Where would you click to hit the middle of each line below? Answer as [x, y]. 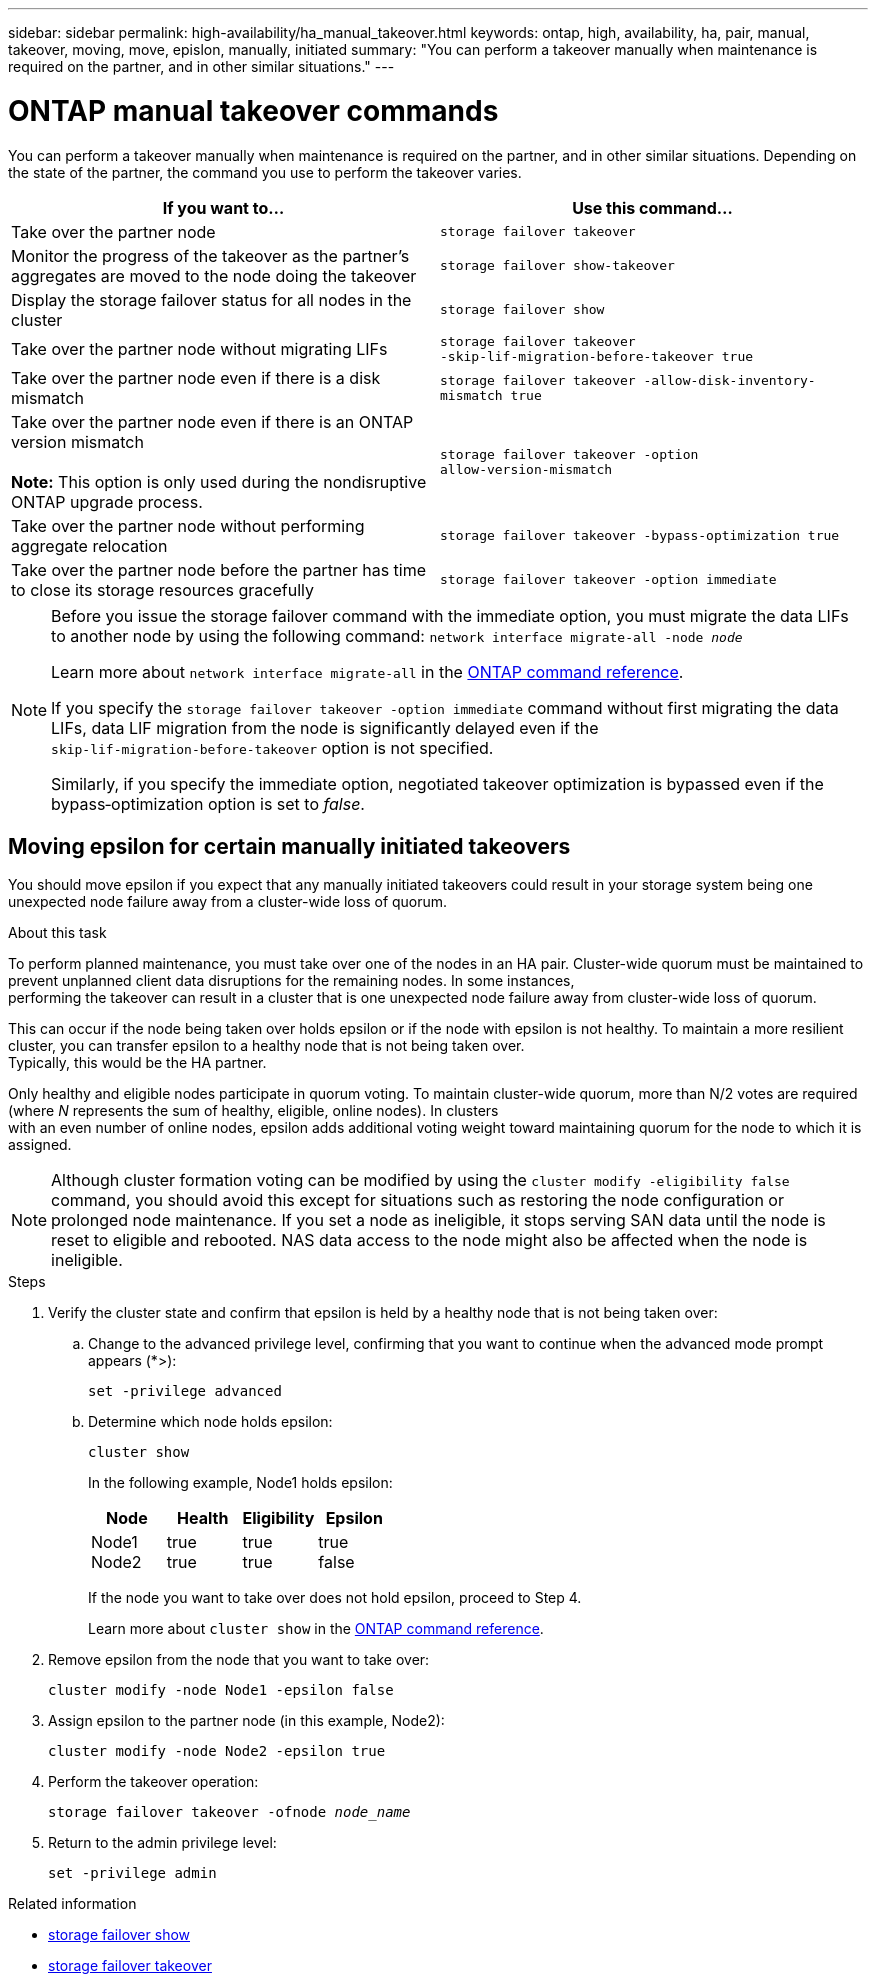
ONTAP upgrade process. [107, 501]
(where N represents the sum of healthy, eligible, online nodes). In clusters [253, 1111]
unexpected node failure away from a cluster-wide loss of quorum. [228, 902]
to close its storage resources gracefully [162, 589]
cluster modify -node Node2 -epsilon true [217, 1751]
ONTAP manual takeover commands [253, 110]
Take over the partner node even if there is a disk [196, 377]
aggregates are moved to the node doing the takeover [214, 275]
